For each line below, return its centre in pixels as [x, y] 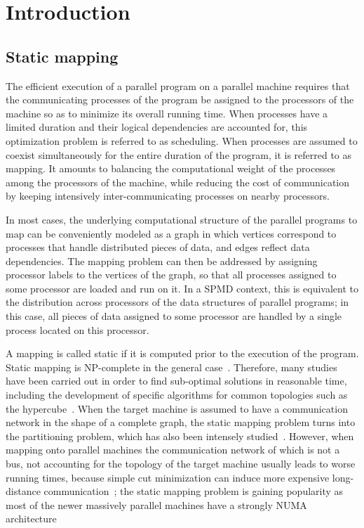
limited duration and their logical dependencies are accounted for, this [157, 127]
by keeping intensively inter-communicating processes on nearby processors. [168, 196]
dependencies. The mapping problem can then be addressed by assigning [162, 260]
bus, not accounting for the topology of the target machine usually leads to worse [181, 464]
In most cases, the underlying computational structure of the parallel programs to [182, 219]
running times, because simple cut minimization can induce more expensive [168, 477]
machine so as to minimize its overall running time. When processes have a [167, 113]
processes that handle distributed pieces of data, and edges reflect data [158, 247]
